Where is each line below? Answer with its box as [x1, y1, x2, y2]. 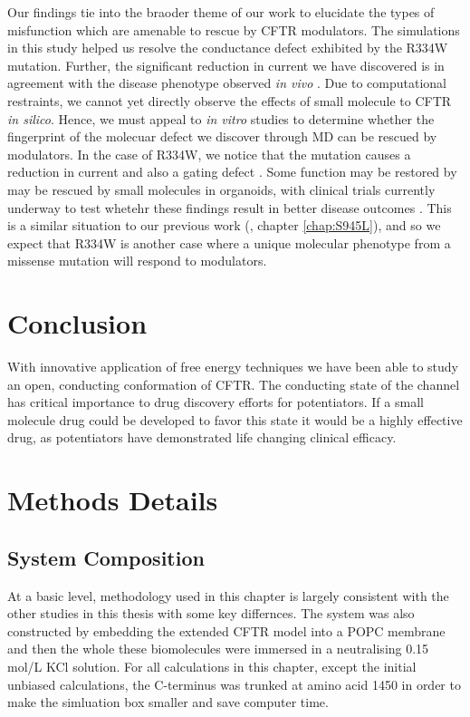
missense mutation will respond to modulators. [7, 251, 267, 270]
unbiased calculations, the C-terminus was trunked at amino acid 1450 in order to [7, 674, 461, 693]
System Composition [7, 543, 205, 571]
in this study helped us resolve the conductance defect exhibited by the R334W [7, 38, 448, 57]
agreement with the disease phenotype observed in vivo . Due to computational [7, 73, 446, 92]
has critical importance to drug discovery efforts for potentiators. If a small [7, 392, 424, 412]
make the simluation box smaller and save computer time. [7, 693, 329, 712]
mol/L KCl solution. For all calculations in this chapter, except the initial [7, 656, 417, 675]
